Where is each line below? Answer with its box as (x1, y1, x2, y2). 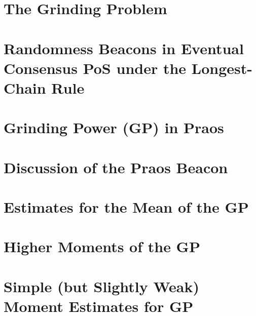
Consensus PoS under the (4, 57, 187, 78)
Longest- (191, 57, 252, 78)
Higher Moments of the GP (4, 236, 200, 257)
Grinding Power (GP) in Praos (4, 117, 224, 138)
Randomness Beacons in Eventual (4, 37, 244, 58)
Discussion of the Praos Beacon (4, 156, 228, 177)
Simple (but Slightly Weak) (4, 275, 200, 296)
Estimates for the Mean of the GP (4, 196, 249, 217)
